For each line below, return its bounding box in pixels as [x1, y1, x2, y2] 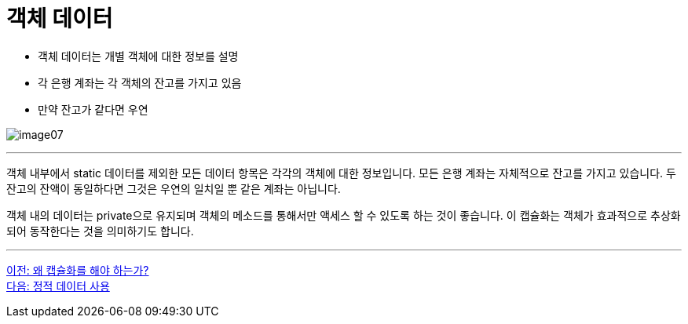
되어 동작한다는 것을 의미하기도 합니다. [6, 224, 194, 238]
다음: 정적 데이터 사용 [6, 278, 110, 293]
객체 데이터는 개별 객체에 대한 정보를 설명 [38, 49, 239, 63]
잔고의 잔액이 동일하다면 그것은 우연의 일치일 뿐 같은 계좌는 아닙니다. [6, 181, 341, 195]
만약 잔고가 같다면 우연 [38, 102, 148, 116]
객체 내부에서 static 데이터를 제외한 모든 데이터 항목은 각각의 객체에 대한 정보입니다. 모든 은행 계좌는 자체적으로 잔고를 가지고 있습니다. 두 [6, 166, 676, 180]
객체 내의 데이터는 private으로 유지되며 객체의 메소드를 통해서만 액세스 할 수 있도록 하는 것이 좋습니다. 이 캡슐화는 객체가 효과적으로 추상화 [6, 208, 681, 222]
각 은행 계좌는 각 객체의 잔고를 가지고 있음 [38, 75, 242, 89]
